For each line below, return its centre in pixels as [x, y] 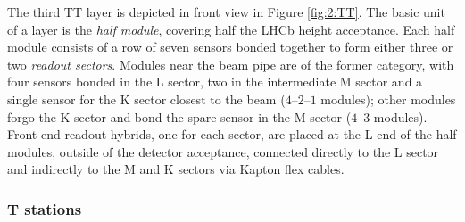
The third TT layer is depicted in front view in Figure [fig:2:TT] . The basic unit [226, 12]
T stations [45, 208]
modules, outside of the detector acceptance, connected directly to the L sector [223, 151]
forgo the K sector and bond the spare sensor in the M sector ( [179, 116]
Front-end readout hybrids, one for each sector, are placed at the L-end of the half [232, 134]
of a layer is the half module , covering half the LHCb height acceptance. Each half [231, 29]
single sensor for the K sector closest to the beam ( [146, 99]
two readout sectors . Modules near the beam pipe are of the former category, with [231, 64]
